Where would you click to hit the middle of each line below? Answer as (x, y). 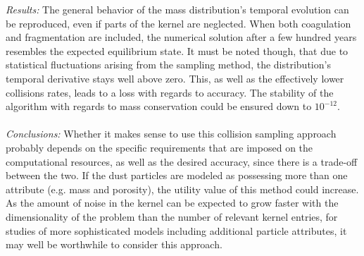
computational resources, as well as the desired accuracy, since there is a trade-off (182, 161)
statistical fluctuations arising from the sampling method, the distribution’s (168, 65)
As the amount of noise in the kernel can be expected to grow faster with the (172, 203)
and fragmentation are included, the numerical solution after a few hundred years (181, 37)
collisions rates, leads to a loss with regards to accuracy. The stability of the (170, 92)
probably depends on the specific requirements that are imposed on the (159, 147)
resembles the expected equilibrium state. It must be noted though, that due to (177, 50)
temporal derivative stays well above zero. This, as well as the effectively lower (175, 78)
